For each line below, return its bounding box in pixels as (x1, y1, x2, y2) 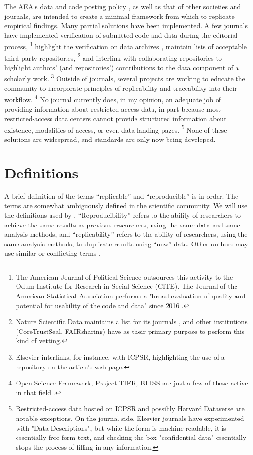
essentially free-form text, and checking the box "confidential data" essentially (16, 432, 247, 442)
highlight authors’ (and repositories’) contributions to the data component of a (4, 62, 239, 72)
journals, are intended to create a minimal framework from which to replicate (4, 11, 235, 21)
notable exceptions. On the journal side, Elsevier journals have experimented (16, 413, 244, 423)
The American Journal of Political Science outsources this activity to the (16, 271, 233, 281)
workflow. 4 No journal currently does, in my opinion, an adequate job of (4, 93, 221, 104)
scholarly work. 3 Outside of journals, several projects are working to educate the (4, 72, 245, 84)
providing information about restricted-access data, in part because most (4, 104, 221, 114)
